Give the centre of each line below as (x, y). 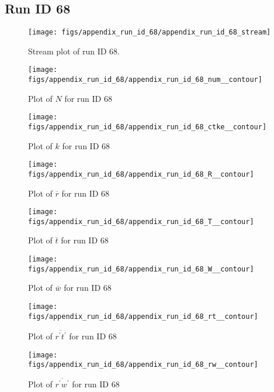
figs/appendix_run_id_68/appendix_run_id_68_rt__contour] (143, 316)
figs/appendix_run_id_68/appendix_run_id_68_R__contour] (141, 174)
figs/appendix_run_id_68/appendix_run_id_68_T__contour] (141, 221)
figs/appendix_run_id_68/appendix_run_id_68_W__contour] (141, 269)
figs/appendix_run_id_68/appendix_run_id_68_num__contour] (145, 80)
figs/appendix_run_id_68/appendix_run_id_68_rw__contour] (143, 365)
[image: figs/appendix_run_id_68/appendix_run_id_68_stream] (150, 32)
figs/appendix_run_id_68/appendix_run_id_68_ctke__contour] (148, 127)
